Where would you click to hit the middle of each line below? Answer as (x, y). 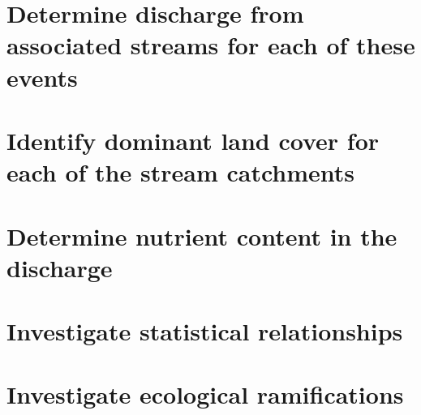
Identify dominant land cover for (193, 140)
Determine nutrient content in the (202, 235)
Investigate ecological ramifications (205, 394)
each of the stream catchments (181, 172)
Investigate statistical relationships (205, 331)
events (42, 77)
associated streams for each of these (211, 45)
